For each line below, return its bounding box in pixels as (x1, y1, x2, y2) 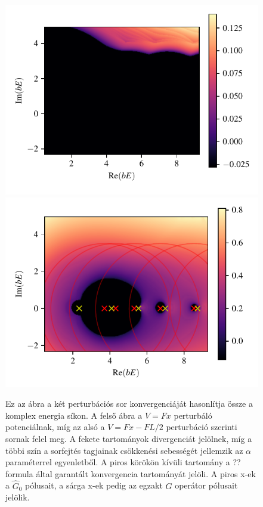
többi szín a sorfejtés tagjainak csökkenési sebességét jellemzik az (5, 444, 243, 456)
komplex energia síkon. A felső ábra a (5, 409, 143, 421)
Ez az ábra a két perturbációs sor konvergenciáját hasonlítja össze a (5, 397, 253, 410)
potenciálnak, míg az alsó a (5, 421, 105, 433)
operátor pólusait (175, 479, 238, 491)
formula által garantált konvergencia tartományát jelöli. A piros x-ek (5, 467, 256, 480)
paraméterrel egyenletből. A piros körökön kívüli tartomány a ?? (5, 456, 241, 468)
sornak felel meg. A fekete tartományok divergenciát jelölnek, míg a (5, 432, 252, 444)
